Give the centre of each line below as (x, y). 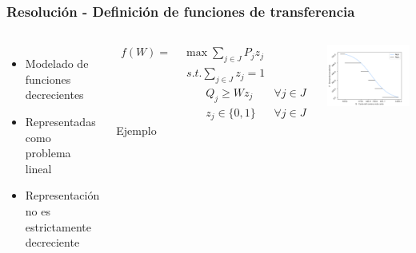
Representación (62, 195)
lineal (38, 168)
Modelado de (57, 63)
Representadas (60, 121)
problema (48, 153)
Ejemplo (136, 130)
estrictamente (58, 226)
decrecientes (54, 95)
